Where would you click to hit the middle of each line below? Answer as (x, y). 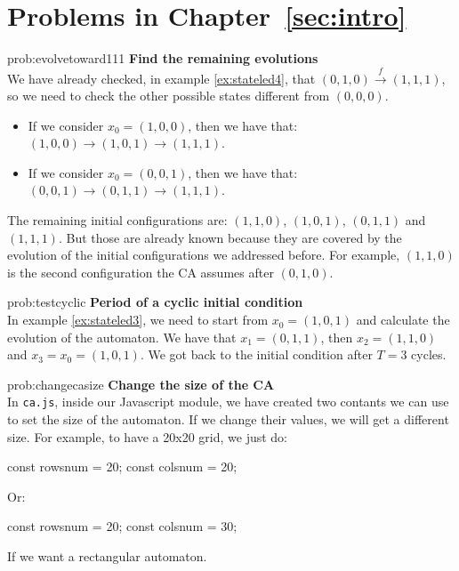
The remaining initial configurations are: (117, 220)
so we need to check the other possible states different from (169, 96)
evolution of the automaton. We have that (122, 337)
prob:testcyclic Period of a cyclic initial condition (155, 302)
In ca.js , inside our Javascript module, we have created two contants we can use (228, 402)
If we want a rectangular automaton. (107, 556)
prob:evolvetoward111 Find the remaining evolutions (163, 58)
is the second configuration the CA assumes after (141, 272)
